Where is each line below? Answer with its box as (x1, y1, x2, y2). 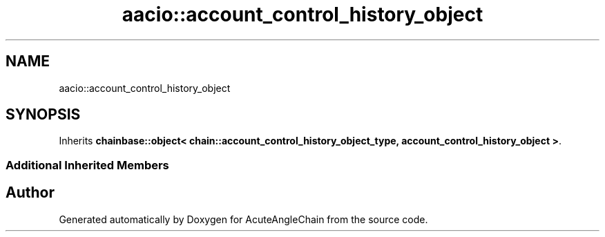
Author (6, 184, 55, 202)
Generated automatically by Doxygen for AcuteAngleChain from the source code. (59, 213, 428, 225)
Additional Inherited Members (6, 158, 169, 172)
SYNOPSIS (6, 106, 81, 124)
